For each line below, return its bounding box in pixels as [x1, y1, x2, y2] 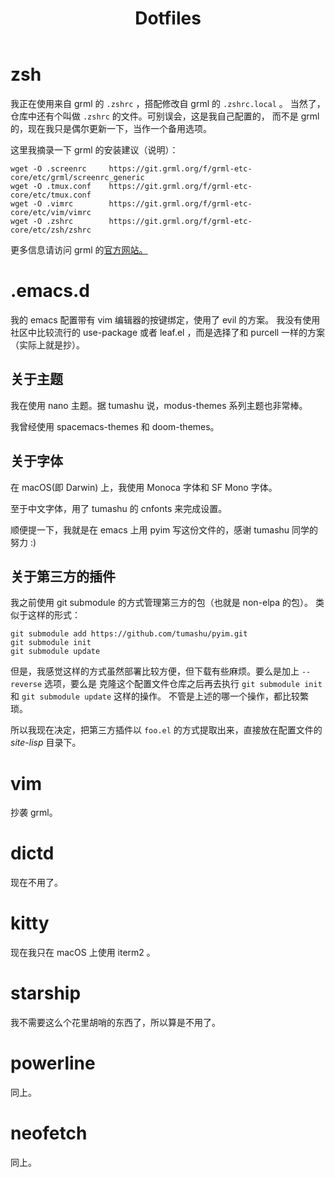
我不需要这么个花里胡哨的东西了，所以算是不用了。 [10, 1017, 221, 1029]
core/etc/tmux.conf [10, 190, 92, 200]
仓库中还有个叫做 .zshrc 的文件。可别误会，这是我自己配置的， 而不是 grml [10, 110, 320, 122]
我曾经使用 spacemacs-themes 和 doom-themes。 [10, 420, 220, 432]
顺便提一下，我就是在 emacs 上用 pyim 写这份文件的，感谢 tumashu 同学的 [10, 523, 319, 536]
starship [10, 982, 82, 1005]
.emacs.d [10, 280, 90, 302]
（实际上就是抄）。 [10, 338, 85, 351]
